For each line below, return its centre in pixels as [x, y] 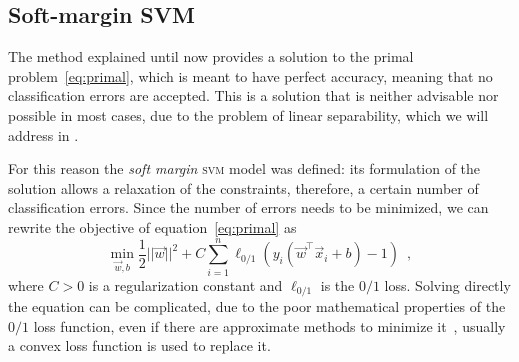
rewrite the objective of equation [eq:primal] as [152, 226]
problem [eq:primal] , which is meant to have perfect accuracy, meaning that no [250, 75]
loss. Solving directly [447, 284]
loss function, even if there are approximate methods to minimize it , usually [269, 325]
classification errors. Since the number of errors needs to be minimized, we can [248, 207]
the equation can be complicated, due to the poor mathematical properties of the [257, 306]
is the [337, 284]
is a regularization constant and [185, 284]
